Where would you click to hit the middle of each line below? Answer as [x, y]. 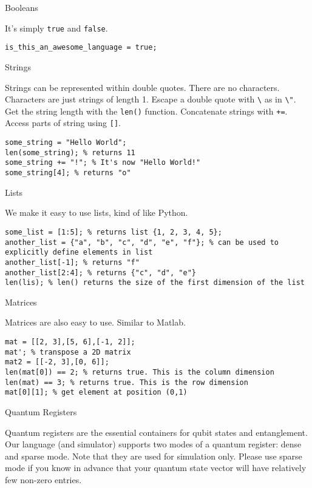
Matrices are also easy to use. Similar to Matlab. [95, 322]
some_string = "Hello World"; [66, 143]
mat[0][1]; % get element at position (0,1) [96, 393]
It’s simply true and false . [56, 28]
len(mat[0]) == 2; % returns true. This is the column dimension [140, 372]
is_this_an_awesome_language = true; [81, 48]
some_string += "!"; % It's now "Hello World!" [103, 163]
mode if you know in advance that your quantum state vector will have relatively [156, 468]
